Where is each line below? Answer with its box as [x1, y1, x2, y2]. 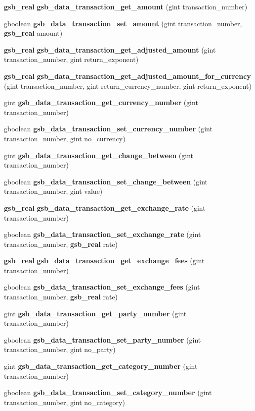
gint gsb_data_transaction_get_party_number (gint [4, 308, 187, 318]
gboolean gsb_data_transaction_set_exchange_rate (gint [4, 229, 201, 239]
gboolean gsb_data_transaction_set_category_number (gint [4, 387, 212, 398]
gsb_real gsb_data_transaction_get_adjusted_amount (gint [4, 44, 216, 55]
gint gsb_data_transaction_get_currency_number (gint [4, 97, 198, 108]
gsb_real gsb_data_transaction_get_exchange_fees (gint [4, 255, 205, 266]
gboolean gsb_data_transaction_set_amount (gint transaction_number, [4, 18, 242, 28]
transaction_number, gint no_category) [4, 397, 125, 407]
